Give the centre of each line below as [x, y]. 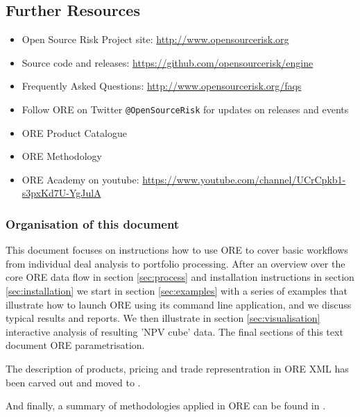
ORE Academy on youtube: [80, 179]
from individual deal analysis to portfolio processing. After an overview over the [175, 263]
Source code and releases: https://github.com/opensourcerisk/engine [168, 62]
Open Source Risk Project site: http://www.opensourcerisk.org [155, 39]
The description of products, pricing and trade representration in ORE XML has [177, 368]
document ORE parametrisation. [75, 345]
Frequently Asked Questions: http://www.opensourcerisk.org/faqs [162, 86]
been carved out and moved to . [73, 382]
